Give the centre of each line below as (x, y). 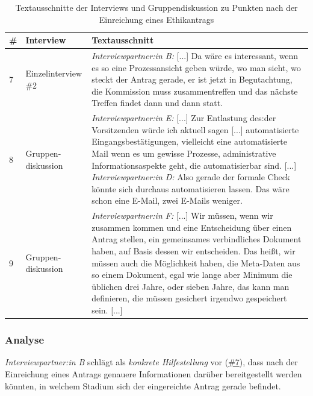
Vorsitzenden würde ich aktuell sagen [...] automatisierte (195, 129)
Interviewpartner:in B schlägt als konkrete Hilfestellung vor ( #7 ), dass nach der (151, 362)
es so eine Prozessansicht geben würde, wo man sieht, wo (196, 67)
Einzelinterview (54, 73)
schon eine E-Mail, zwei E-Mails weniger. (167, 200)
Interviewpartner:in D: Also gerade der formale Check (191, 177)
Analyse (25, 340)
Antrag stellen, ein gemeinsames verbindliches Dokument (197, 239)
